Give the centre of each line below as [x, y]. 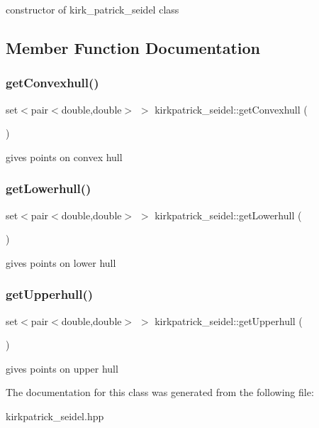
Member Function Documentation [133, 47]
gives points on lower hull [61, 262]
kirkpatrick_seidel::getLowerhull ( [228, 215]
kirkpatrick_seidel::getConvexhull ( [231, 109]
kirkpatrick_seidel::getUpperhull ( [229, 320]
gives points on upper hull [62, 368]
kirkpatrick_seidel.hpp [55, 416]
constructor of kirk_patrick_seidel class [93, 9]
